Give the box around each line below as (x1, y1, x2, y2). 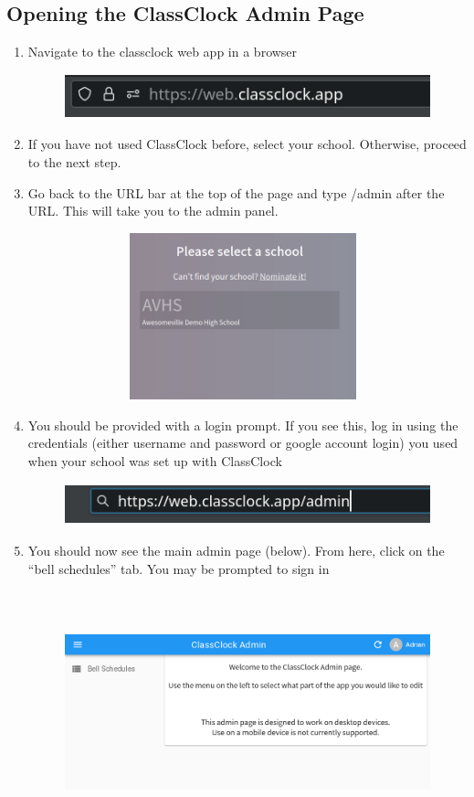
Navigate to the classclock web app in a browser (27, 42, 298, 61)
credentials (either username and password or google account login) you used (27, 433, 458, 452)
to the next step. (27, 152, 121, 171)
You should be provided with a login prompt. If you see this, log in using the (27, 415, 458, 434)
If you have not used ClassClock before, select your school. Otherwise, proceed (27, 134, 467, 154)
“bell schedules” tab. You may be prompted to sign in (27, 558, 330, 578)
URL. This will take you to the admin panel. (27, 201, 279, 220)
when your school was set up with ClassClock (27, 452, 282, 471)
